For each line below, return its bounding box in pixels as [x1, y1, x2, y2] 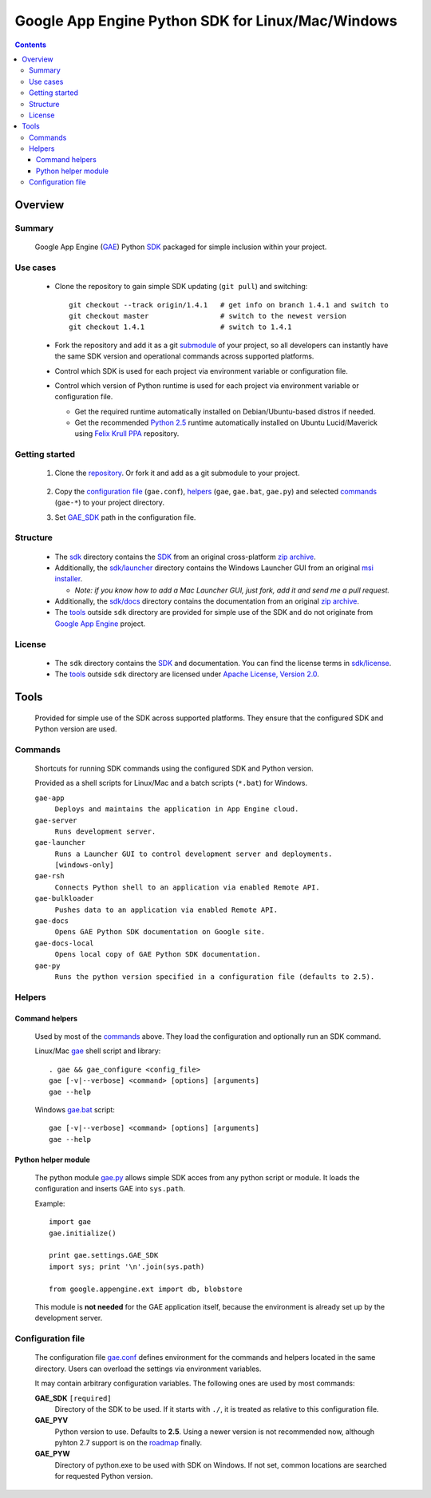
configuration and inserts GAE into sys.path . [34, 1184, 185, 1194]
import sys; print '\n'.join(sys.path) [49, 1262, 205, 1271]
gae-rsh [34, 871, 65, 881]
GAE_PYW [34, 1449, 70, 1459]
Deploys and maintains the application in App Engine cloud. [54, 805, 299, 814]
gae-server [34, 815, 77, 825]
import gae [49, 1218, 92, 1227]
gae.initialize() [49, 1228, 117, 1238]
